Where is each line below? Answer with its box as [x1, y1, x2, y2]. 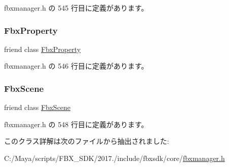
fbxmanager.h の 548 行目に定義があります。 [4, 119, 148, 129]
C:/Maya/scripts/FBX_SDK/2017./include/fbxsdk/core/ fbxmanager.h [4, 153, 225, 163]
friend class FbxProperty [4, 43, 81, 54]
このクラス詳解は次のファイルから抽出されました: [4, 136, 169, 146]
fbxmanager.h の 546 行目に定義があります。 [4, 61, 148, 71]
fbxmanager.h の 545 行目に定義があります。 [4, 3, 148, 13]
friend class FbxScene [4, 102, 71, 113]
